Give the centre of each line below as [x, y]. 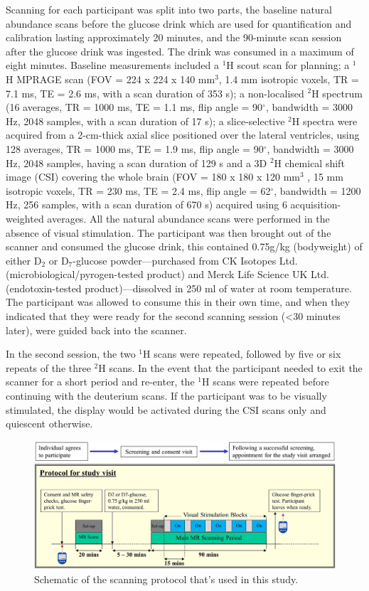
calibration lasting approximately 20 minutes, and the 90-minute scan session [174, 37]
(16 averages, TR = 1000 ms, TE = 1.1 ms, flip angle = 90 [134, 107]
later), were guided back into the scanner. [96, 330]
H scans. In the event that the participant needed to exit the [230, 367]
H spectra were [325, 121]
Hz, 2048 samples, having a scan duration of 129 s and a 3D [137, 163]
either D [24, 260]
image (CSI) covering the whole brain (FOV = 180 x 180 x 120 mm [153, 177]
